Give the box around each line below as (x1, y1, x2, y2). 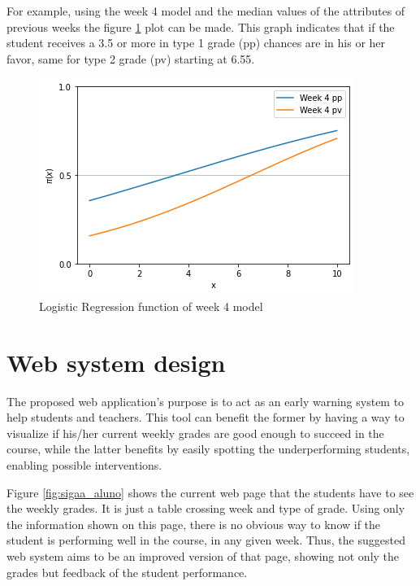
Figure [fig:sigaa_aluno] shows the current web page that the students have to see (6, 483, 414, 501)
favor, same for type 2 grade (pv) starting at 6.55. (6, 50, 255, 67)
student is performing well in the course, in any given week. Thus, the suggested (6, 531, 405, 549)
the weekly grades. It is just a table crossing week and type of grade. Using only (6, 500, 405, 517)
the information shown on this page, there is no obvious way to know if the (6, 515, 381, 532)
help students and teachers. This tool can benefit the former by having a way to (6, 409, 405, 426)
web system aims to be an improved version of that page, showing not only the (6, 548, 400, 565)
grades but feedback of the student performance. (6, 563, 248, 580)
